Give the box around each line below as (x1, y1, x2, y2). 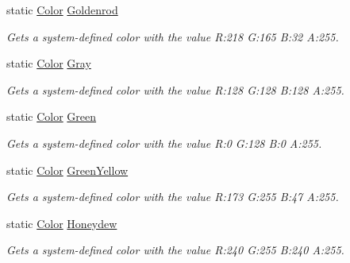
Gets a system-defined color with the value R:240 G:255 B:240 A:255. (6, 242, 344, 258)
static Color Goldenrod (6, 2, 118, 17)
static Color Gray (6, 55, 91, 72)
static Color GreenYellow (6, 161, 129, 178)
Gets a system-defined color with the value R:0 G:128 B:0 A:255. (6, 134, 322, 151)
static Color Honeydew (6, 215, 117, 231)
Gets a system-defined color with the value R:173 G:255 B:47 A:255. (6, 188, 339, 205)
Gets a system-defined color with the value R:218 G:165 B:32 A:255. (6, 28, 339, 44)
